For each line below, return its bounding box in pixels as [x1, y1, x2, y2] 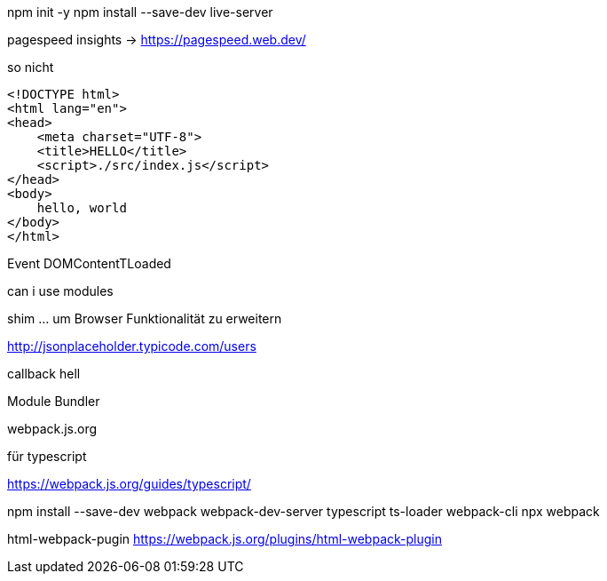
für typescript [7, 449, 87, 464]
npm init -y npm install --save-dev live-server [7, 4, 273, 20]
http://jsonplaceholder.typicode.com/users [7, 338, 256, 354]
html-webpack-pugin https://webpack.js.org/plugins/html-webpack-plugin [7, 531, 442, 546]
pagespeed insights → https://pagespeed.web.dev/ [7, 32, 306, 47]
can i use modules [7, 283, 114, 298]
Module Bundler [7, 394, 100, 409]
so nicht [7, 60, 54, 75]
